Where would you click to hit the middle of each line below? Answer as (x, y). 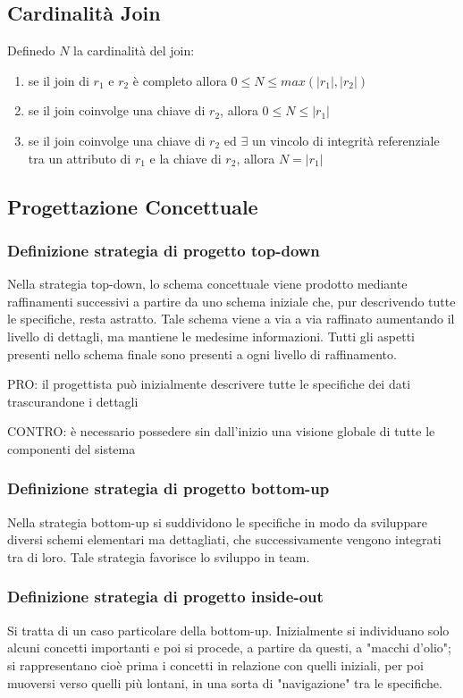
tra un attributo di (80, 158)
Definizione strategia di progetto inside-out (165, 597)
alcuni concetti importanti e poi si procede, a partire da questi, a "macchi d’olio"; (229, 648)
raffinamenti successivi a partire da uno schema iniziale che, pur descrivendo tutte (231, 301)
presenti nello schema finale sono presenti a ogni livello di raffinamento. (202, 353)
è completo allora (180, 80)
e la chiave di (185, 158)
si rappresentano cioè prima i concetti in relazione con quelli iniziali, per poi (215, 664)
